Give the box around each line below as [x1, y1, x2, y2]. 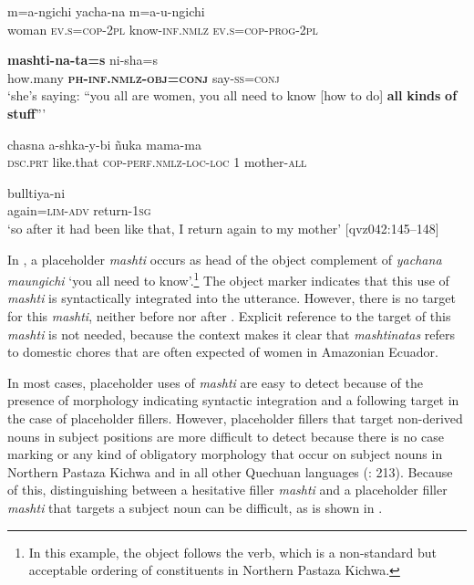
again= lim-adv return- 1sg [7, 201, 151, 220]
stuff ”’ [7, 103, 46, 122]
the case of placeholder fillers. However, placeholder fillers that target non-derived [7, 408, 463, 427]
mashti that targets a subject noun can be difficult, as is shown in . [7, 497, 383, 517]
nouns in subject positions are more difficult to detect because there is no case [7, 426, 444, 445]
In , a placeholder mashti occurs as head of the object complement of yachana [7, 249, 442, 268]
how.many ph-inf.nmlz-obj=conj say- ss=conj [7, 68, 280, 87]
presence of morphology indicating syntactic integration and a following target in [7, 391, 459, 410]
